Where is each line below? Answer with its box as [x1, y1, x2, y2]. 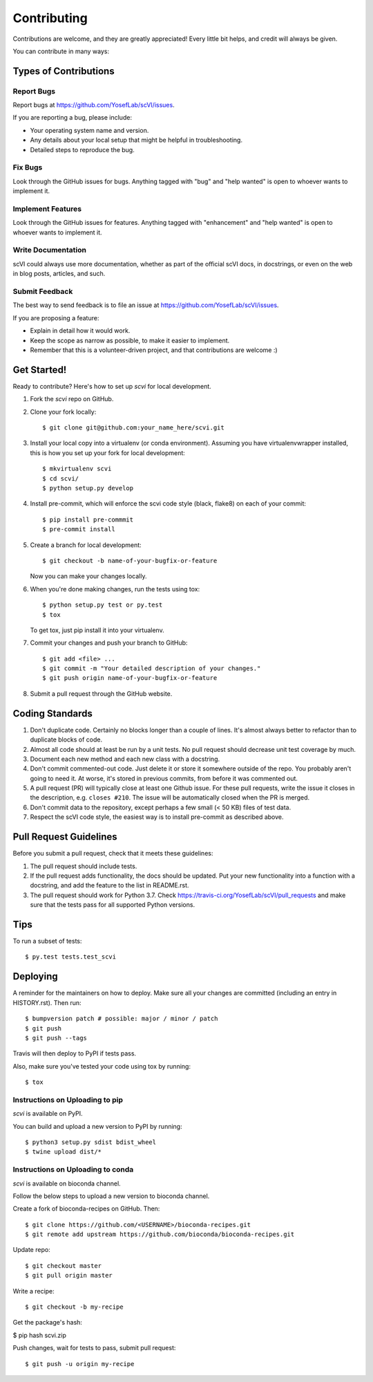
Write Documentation [12, 246, 86, 255]
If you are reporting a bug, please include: [12, 113, 133, 122]
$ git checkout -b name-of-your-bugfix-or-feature [42, 557, 218, 564]
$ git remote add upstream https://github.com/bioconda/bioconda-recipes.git [25, 1231, 295, 1238]
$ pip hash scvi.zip [12, 1331, 67, 1339]
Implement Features [12, 204, 82, 214]
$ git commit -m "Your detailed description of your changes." [42, 665, 261, 672]
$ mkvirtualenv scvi [42, 465, 112, 473]
